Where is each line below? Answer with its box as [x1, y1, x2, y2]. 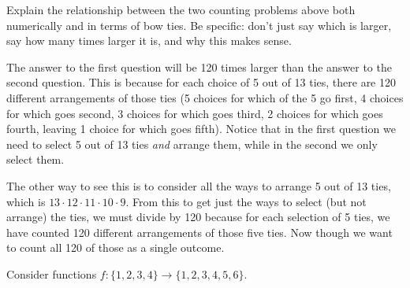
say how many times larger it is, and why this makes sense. [6, 32, 292, 49]
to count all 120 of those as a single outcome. [6, 239, 225, 256]
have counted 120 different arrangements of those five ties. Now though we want [6, 223, 393, 240]
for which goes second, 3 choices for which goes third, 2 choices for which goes [6, 105, 383, 121]
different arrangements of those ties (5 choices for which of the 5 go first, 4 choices [6, 89, 404, 105]
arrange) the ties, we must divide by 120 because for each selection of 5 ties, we [6, 209, 390, 225]
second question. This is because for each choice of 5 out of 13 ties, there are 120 [6, 74, 397, 90]
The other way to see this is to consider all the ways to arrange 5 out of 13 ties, [6, 177, 391, 194]
